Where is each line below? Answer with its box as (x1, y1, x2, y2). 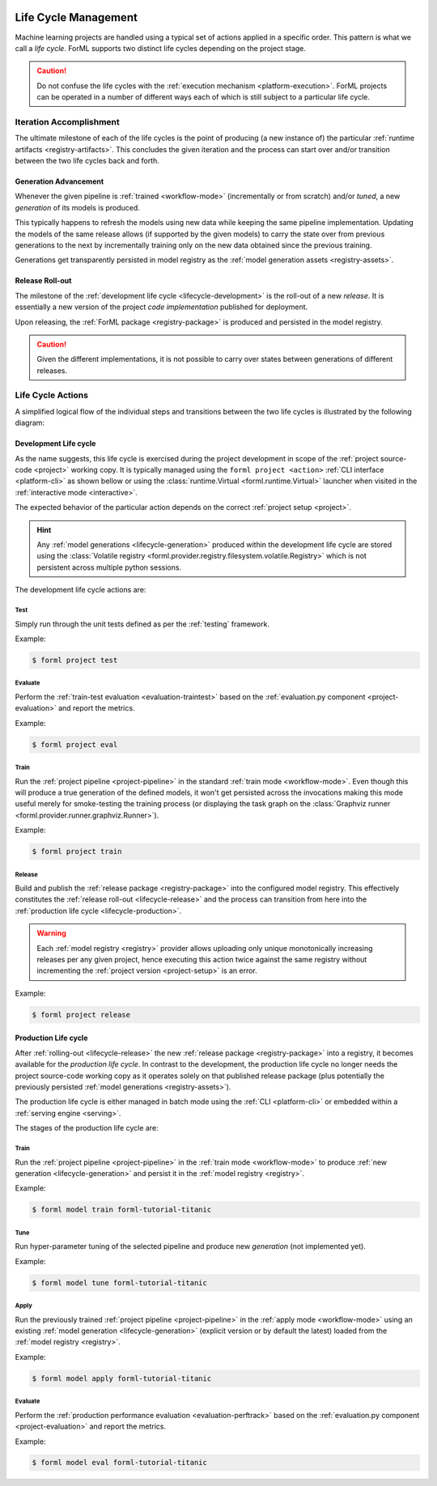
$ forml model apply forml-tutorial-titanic (32, 1373, 212, 1383)
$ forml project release (32, 1010, 131, 1019)
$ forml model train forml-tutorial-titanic (32, 1205, 212, 1214)
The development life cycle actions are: (15, 585, 146, 595)
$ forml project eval (32, 740, 118, 749)
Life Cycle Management (15, 11, 138, 24)
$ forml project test (32, 656, 118, 664)
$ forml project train (32, 847, 122, 856)
